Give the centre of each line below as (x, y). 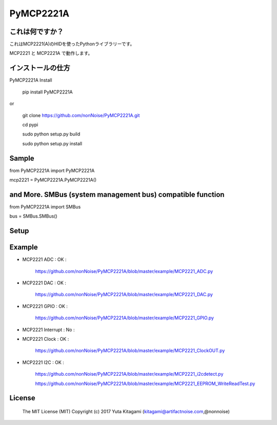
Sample (22, 158)
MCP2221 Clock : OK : (46, 339)
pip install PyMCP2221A (47, 92)
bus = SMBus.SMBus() (33, 216)
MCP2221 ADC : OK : (44, 260)
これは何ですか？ (36, 32)
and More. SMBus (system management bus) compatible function (117, 194)
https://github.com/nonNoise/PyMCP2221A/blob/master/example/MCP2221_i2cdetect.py (129, 374)
